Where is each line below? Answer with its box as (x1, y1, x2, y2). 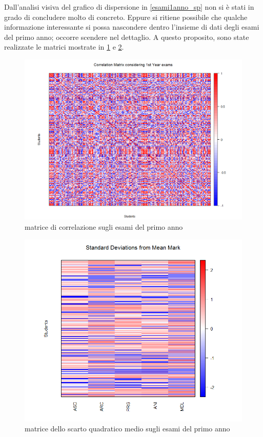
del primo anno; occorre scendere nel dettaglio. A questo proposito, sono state (4, 31, 249, 42)
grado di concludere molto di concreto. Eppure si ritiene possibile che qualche (4, 11, 248, 22)
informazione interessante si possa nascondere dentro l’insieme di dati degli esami (4, 21, 259, 32)
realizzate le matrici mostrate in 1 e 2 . (4, 41, 124, 52)
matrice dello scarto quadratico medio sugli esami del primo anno (25, 423, 230, 434)
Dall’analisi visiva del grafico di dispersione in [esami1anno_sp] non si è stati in (4, 2, 254, 12)
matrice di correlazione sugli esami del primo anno (25, 222, 183, 232)
